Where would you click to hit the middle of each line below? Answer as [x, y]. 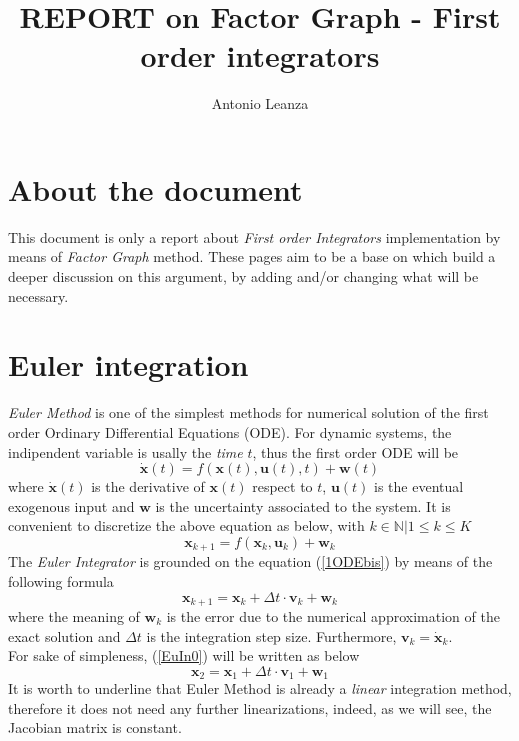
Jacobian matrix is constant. [95, 727]
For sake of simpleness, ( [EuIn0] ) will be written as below [184, 655]
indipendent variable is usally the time [125, 451]
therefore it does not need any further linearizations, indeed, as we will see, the [250, 707]
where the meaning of [74, 616]
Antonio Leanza [260, 103]
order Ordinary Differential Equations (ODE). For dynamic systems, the [230, 431]
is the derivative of [148, 486]
